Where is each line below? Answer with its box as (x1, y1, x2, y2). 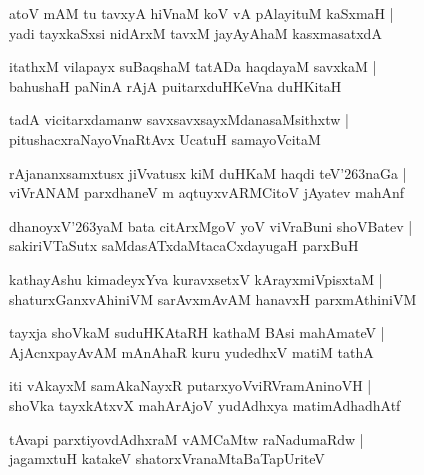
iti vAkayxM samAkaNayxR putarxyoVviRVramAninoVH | (9, 375, 372, 396)
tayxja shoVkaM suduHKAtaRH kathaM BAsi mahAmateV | (9, 322, 385, 343)
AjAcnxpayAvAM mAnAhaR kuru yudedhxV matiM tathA (9, 341, 374, 362)
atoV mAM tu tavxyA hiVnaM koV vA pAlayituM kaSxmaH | (9, 3, 394, 23)
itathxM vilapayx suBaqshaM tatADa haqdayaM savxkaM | (9, 56, 377, 77)
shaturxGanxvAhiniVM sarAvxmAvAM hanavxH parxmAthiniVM (9, 288, 417, 309)
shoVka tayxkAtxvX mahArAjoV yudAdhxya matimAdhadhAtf (9, 394, 401, 415)
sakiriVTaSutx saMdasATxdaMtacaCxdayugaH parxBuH (9, 235, 359, 256)
